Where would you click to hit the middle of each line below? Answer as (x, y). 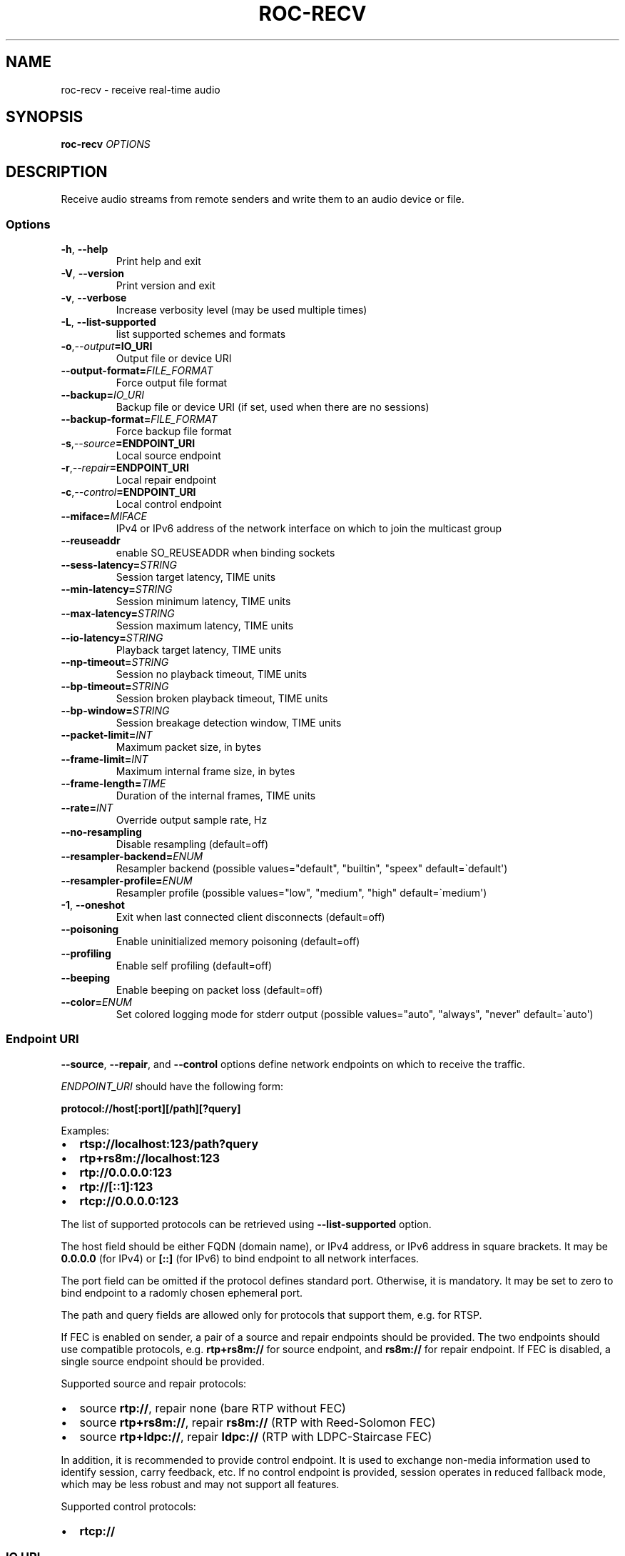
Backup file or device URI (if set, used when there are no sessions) (273, 407)
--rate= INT (87, 808)
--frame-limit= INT (105, 759)
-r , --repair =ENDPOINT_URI (125, 468)
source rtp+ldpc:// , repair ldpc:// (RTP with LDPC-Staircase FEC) (256, 1436)
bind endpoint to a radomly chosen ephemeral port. (182, 1292)
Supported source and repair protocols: (154, 1383)
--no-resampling (101, 832)
